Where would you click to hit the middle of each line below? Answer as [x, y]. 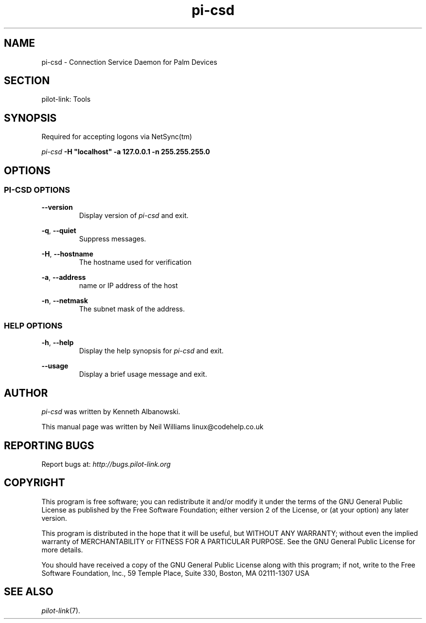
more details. [62, 550]
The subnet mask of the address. [132, 309]
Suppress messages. [113, 238]
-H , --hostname [67, 254]
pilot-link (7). [61, 610]
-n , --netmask [65, 300]
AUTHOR [26, 393]
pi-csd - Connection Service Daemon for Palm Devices [129, 62]
